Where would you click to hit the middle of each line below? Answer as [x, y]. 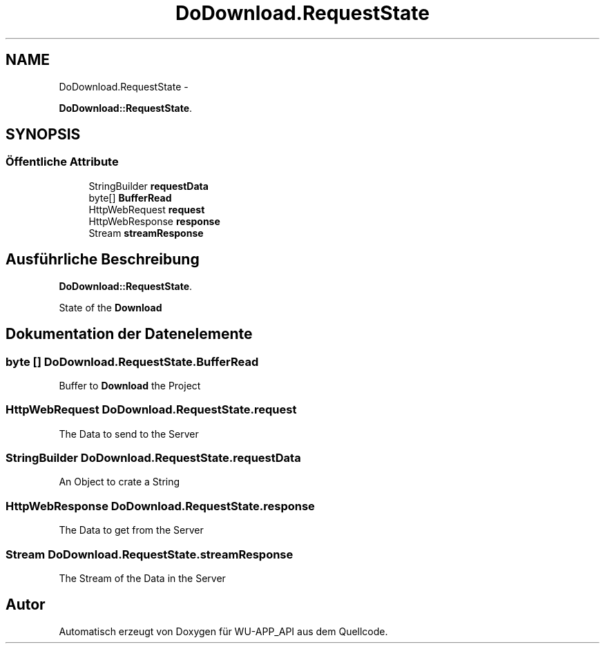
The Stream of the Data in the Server [142, 578]
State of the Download [111, 307]
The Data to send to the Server [129, 434]
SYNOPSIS [43, 135]
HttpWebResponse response [154, 221]
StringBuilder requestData [148, 186]
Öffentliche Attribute [62, 162]
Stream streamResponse [146, 233]
